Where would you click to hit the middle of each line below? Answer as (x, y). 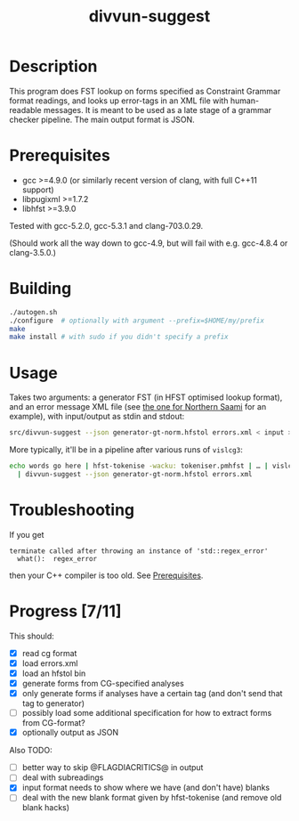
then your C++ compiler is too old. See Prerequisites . (106, 575)
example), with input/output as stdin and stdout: (97, 417)
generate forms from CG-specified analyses (103, 683)
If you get (27, 534)
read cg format (49, 653)
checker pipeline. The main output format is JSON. (102, 119)
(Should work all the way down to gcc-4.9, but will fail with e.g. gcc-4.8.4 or (149, 243)
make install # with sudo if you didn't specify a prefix (119, 337)
